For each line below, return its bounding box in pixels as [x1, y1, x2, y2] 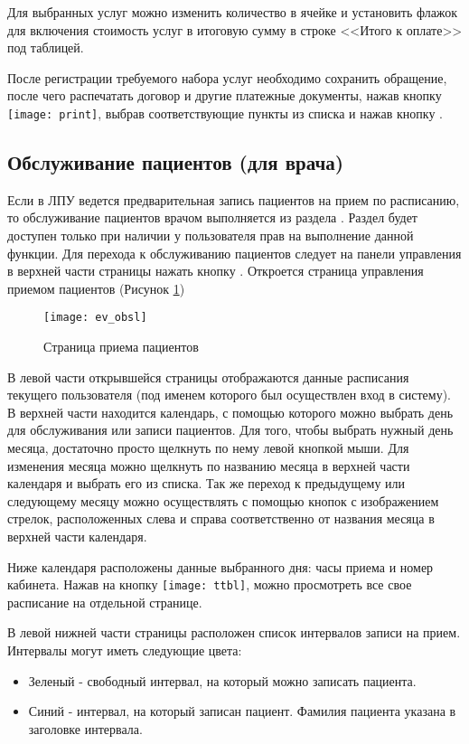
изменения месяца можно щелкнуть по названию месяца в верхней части [7, 456, 410, 475]
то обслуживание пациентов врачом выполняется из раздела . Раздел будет [7, 208, 417, 227]
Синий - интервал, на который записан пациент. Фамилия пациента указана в [28, 702, 456, 720]
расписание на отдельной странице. [7, 592, 202, 611]
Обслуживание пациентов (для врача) [7, 148, 344, 176]
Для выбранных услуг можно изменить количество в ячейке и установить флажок [7, 3, 457, 21]
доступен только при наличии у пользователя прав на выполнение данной [7, 226, 414, 245]
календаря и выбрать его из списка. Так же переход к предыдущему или [7, 474, 406, 493]
